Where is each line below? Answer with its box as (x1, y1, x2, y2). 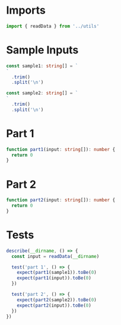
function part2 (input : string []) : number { (6, 197, 116, 203)
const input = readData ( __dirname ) (11, 253, 100, 259)
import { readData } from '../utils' (6, 23, 100, 29)
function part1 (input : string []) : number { (6, 146, 116, 152)
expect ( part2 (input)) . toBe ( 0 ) (17, 302, 92, 308)
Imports (6, 4, 46, 17)
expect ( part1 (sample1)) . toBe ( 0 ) (17, 270, 97, 276)
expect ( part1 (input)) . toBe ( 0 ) (17, 275, 92, 281)
